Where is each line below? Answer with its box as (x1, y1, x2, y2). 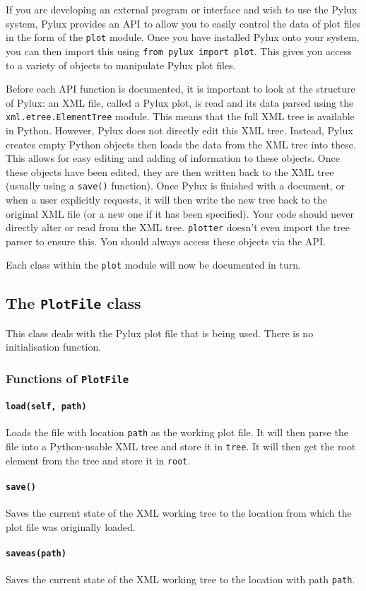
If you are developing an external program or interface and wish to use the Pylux (6, 2, 358, 16)
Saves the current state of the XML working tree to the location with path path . (6, 572, 355, 587)
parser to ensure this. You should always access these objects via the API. (6, 233, 326, 248)
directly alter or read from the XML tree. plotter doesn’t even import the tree (6, 220, 350, 235)
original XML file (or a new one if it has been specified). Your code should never (6, 206, 354, 221)
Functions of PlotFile (6, 369, 129, 387)
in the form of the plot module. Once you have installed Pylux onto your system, (6, 30, 360, 45)
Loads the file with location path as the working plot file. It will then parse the (6, 425, 348, 440)
